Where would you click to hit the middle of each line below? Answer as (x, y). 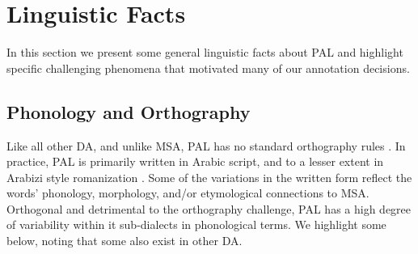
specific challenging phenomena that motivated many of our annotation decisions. (208, 68)
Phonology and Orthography (129, 111)
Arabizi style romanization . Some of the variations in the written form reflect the (209, 177)
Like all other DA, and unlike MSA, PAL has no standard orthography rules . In (206, 145)
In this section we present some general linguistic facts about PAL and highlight (205, 52)
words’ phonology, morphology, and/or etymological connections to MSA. (188, 193)
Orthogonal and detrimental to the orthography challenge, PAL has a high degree (209, 208)
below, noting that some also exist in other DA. (125, 241)
